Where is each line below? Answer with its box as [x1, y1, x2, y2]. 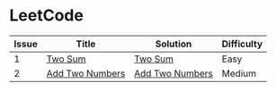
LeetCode [9, 5, 84, 26]
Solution [155, 37, 192, 50]
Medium [221, 67, 256, 79]
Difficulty [221, 37, 263, 50]
